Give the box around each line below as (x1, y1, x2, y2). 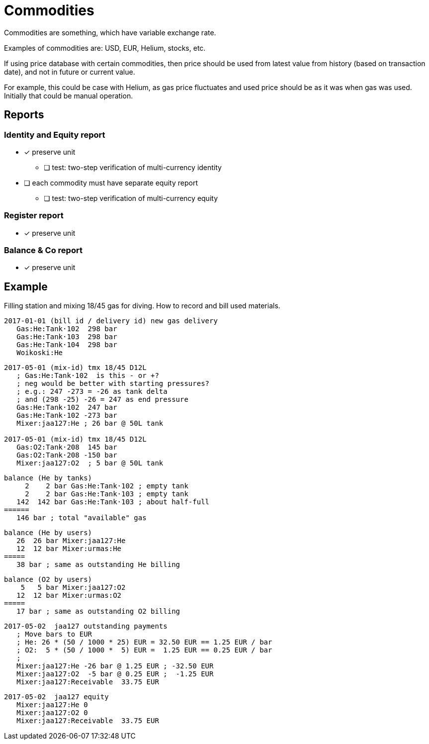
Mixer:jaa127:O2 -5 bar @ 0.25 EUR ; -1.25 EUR (16, 670, 214, 678)
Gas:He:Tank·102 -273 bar (16, 411, 117, 420)
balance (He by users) (4, 529, 92, 537)
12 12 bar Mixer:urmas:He (16, 545, 122, 553)
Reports (4, 108, 44, 121)
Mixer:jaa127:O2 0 (16, 709, 88, 717)
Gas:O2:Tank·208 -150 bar (16, 451, 117, 460)
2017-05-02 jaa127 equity (4, 693, 109, 701)
